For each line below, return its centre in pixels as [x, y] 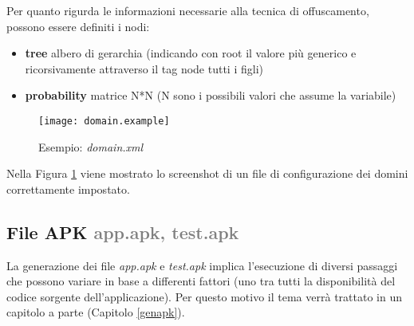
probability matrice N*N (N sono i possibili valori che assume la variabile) [211, 95]
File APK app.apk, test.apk [123, 232]
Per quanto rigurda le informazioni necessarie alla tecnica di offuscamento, [188, 10]
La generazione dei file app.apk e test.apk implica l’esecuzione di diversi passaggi [202, 265]
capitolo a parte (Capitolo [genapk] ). [96, 312]
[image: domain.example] [104, 121]
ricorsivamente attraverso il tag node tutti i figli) [144, 68]
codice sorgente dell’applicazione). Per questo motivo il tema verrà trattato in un [204, 296]
